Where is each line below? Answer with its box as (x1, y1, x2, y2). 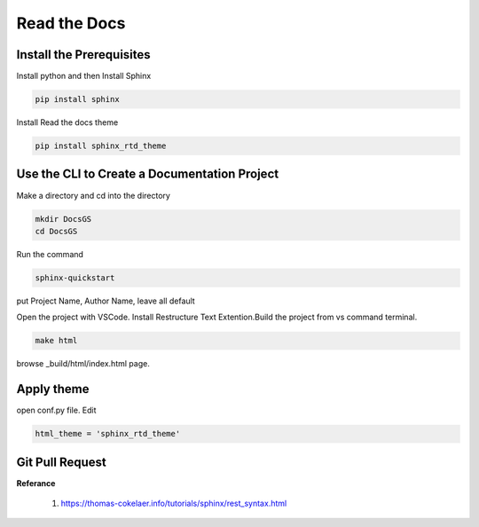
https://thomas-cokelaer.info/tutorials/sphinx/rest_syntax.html (60, 498, 287, 508)
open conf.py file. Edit (16, 405, 97, 416)
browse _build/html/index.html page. (16, 358, 150, 369)
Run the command (16, 248, 84, 259)
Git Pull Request (16, 454, 106, 469)
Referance (16, 477, 56, 488)
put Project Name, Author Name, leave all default (16, 295, 195, 306)
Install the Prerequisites (16, 47, 151, 62)
